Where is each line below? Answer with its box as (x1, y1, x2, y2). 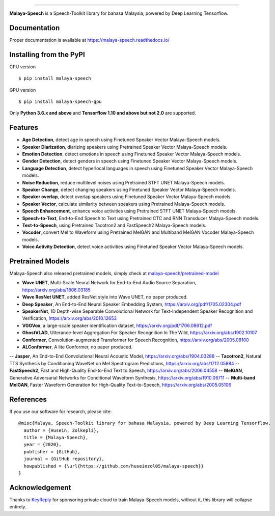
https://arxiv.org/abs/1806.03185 (22, 287, 91, 293)
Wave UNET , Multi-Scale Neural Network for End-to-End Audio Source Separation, (22, 280, 197, 286)
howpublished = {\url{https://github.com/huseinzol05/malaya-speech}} (23, 463, 204, 469)
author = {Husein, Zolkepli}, (23, 427, 99, 433)
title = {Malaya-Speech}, (23, 434, 89, 440)
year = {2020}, (23, 442, 62, 448)
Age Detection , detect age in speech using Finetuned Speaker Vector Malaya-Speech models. (22, 137, 221, 143)
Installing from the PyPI (9, 50, 85, 59)
